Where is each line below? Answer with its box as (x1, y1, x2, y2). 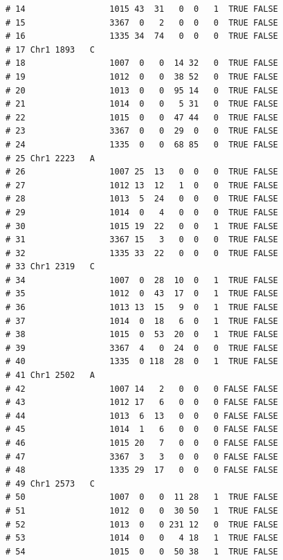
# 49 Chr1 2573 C (6, 478, 95, 489)
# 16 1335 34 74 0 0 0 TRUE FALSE (6, 31, 278, 42)
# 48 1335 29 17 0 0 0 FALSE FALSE (6, 465, 278, 476)
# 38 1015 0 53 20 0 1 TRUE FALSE (6, 329, 278, 340)
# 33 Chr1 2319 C (6, 262, 95, 272)
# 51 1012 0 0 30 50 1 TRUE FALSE (6, 505, 278, 516)
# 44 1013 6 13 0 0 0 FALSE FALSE (6, 410, 278, 421)
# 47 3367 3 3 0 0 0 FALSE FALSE (6, 451, 278, 462)
